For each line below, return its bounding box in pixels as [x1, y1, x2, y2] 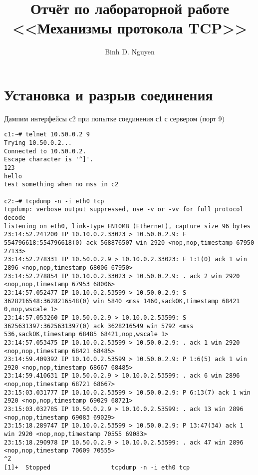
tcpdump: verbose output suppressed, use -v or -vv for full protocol [4, 206, 244, 213]
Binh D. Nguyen [105, 46, 155, 57]
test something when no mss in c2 [4, 181, 119, 188]
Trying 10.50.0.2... [4, 139, 72, 147]
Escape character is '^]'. [4, 156, 93, 163]
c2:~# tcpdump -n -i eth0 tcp [4, 197, 104, 205]
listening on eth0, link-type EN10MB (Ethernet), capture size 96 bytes [4, 222, 251, 230]
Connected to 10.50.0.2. [4, 147, 86, 155]
